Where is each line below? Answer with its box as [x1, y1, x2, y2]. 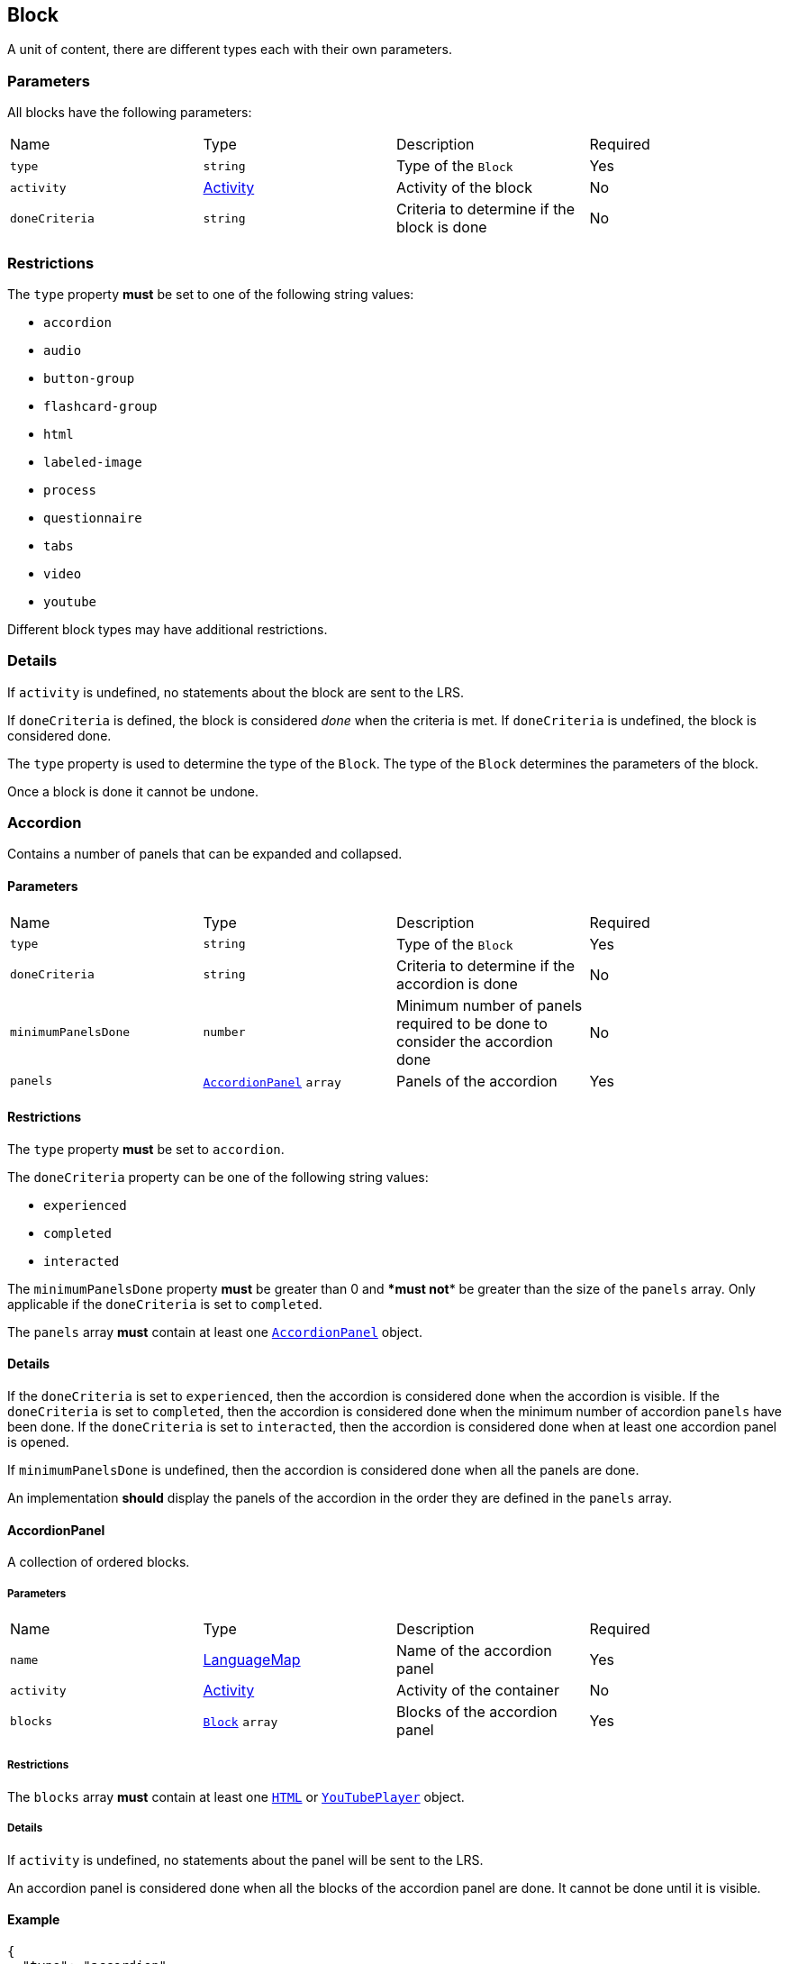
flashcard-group [43, 398, 158, 414]
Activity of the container [396, 1681, 559, 1700]
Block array [203, 1715, 278, 1730]
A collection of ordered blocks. [7, 1554, 190, 1570]
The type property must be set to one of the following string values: [7, 286, 414, 302]
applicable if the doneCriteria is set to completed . [7, 1296, 322, 1312]
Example [7, 1912, 60, 1928]
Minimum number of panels [396, 996, 583, 1014]
